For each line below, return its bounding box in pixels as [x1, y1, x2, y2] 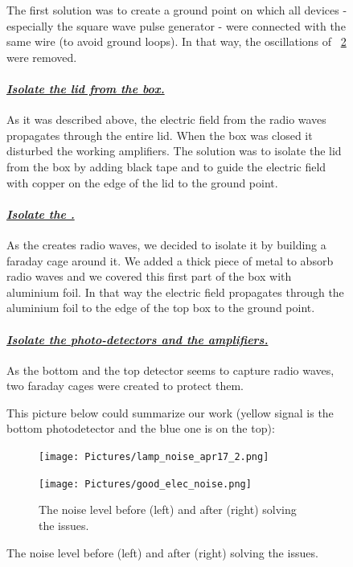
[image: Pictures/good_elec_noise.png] [39, 478, 252, 490]
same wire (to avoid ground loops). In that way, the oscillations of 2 [6, 33, 347, 50]
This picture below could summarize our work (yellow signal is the [6, 404, 334, 421]
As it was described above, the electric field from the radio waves [6, 111, 326, 128]
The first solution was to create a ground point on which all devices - [6, 2, 347, 18]
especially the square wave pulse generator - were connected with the [6, 17, 346, 34]
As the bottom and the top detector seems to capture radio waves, [6, 361, 335, 378]
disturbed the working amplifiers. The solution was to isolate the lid [6, 142, 342, 159]
